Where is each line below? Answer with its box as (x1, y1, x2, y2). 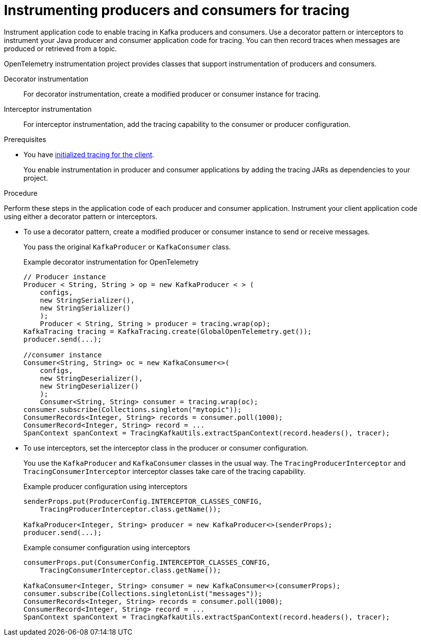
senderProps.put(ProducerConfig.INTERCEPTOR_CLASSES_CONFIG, (23, 497, 262, 505)
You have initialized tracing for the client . (23, 150, 154, 159)
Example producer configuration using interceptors (23, 482, 188, 491)
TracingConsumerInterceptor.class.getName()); (40, 566, 221, 574)
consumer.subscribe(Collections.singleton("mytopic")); (23, 405, 242, 413)
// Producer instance (23, 272, 106, 281)
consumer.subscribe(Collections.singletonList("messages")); (23, 589, 262, 598)
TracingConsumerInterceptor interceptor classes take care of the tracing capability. (23, 467, 306, 475)
